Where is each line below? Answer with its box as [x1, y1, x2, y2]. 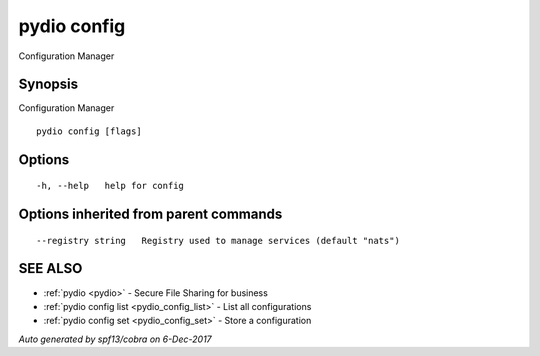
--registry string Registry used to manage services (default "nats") [36, 235, 400, 246]
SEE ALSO [18, 260, 83, 277]
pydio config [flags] [36, 125, 142, 137]
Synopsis [18, 76, 79, 93]
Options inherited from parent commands [18, 206, 283, 223]
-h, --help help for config [36, 180, 185, 192]
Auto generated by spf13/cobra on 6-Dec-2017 [18, 333, 212, 345]
